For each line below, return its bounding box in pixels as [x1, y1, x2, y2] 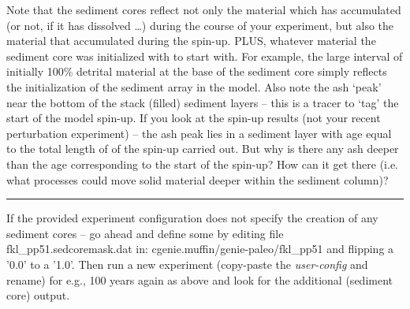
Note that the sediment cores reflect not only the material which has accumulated [6, 2, 401, 17]
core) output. [6, 287, 70, 303]
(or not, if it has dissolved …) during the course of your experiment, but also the [6, 17, 394, 33]
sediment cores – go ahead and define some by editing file [6, 225, 284, 241]
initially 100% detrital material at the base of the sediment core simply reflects [6, 63, 387, 80]
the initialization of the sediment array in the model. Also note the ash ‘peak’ [6, 78, 382, 95]
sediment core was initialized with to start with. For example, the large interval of [6, 47, 403, 64]
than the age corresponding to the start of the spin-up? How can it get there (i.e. [6, 155, 398, 172]
